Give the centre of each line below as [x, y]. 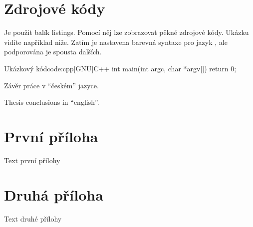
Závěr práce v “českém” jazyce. [51, 85]
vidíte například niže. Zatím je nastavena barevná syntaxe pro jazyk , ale [116, 42]
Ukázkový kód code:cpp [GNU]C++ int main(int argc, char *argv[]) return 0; [120, 68]
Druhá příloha [54, 194]
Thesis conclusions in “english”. [52, 102]
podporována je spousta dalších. [53, 52]
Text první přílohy [32, 160]
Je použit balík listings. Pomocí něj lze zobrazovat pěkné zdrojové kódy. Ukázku [126, 32]
